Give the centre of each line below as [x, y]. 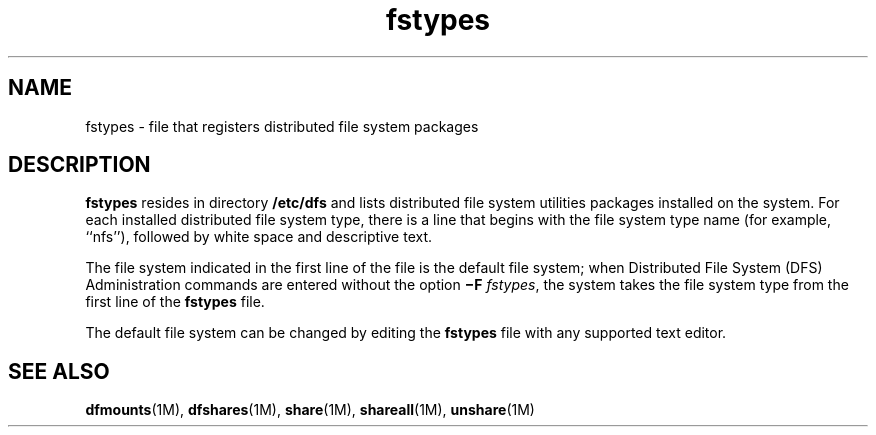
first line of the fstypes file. [175, 302]
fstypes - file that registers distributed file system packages [282, 126]
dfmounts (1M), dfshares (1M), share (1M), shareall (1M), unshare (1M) [310, 410]
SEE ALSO [59, 371]
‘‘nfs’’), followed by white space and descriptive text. [259, 237]
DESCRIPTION [79, 165]
